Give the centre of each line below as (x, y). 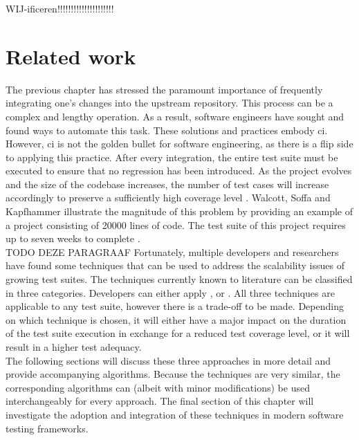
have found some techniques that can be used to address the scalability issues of (175, 265)
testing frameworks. (47, 428)
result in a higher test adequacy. (74, 347)
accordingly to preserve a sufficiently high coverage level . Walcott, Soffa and (168, 198)
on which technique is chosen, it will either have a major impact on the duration (176, 319)
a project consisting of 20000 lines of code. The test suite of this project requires (176, 224)
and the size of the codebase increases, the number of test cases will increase (167, 184)
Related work (71, 56)
